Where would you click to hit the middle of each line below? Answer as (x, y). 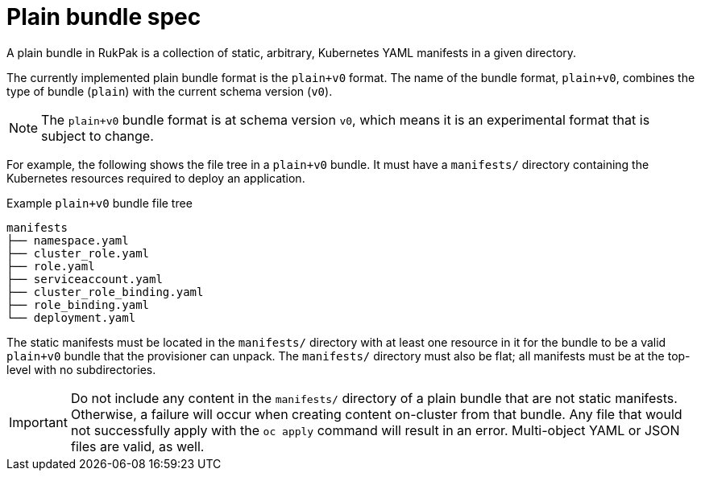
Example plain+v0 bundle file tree (100, 203)
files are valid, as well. (137, 446)
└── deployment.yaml (71, 317)
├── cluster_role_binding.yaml (105, 292)
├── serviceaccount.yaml (85, 279)
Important (38, 422)
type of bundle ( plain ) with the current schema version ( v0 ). (170, 91)
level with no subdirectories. (81, 369)
